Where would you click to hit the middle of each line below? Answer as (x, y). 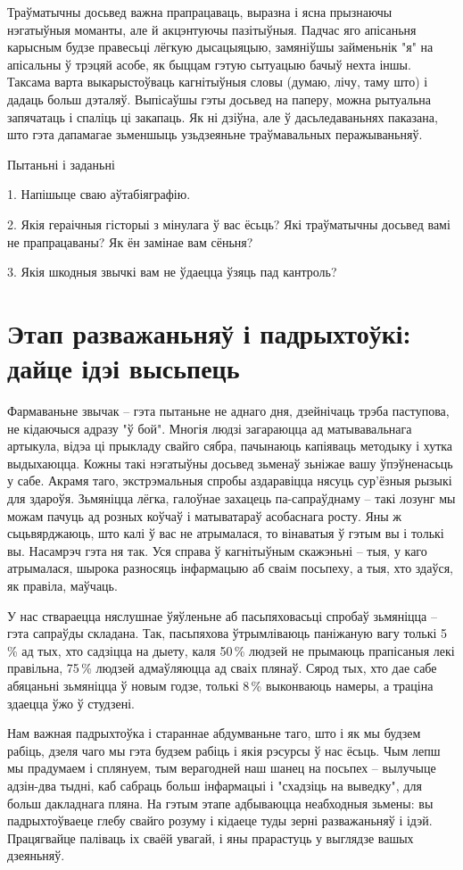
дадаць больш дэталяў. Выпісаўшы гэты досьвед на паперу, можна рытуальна (219, 99)
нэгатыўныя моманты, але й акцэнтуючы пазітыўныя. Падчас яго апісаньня (212, 29)
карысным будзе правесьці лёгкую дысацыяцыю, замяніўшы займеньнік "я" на (220, 47)
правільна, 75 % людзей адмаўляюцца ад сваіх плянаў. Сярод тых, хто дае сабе (222, 668)
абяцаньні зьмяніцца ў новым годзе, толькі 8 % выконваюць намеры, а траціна (220, 685)
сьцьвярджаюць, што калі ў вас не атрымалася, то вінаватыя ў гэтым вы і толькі (226, 533)
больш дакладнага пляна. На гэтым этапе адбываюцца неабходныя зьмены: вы (220, 803)
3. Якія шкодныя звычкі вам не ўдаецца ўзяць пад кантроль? (172, 272)
